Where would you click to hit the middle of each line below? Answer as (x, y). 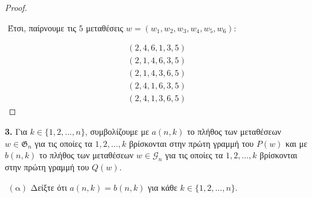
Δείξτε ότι (49, 187)
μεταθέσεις (105, 27)
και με (297, 143)
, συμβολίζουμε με (117, 131)
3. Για (16, 131)
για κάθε (163, 187)
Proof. (16, 7)
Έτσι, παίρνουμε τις (42, 27)
